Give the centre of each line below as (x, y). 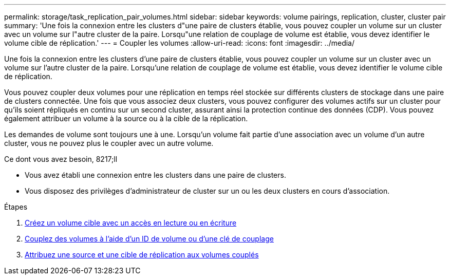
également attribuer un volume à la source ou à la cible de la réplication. (126, 118)
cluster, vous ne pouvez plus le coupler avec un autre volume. (109, 143)
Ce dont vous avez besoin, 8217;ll (61, 159)
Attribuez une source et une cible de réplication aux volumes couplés (142, 255)
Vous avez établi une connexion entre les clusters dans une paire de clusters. (155, 175)
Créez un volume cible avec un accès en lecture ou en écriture (131, 223)
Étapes (16, 207)
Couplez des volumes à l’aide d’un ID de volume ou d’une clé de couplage (149, 239)
